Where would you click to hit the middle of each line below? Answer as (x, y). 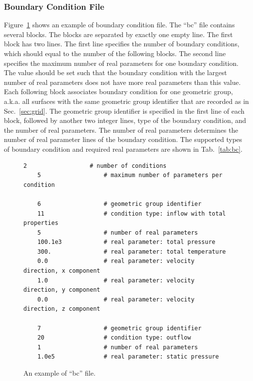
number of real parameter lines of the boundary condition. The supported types (123, 139)
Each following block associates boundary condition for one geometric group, (118, 91)
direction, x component (62, 271)
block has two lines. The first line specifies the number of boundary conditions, (122, 44)
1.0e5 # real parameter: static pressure (128, 357)
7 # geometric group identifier (119, 328)
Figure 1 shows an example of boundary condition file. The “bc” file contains (119, 25)
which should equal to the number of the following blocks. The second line (115, 53)
